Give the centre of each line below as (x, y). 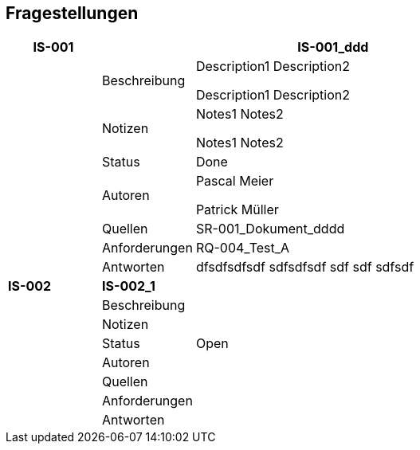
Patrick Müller (237, 210)
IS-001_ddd (333, 47)
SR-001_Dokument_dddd (270, 229)
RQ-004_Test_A (243, 248)
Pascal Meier (235, 181)
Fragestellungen (72, 13)
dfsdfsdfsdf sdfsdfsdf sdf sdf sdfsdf (305, 267)
